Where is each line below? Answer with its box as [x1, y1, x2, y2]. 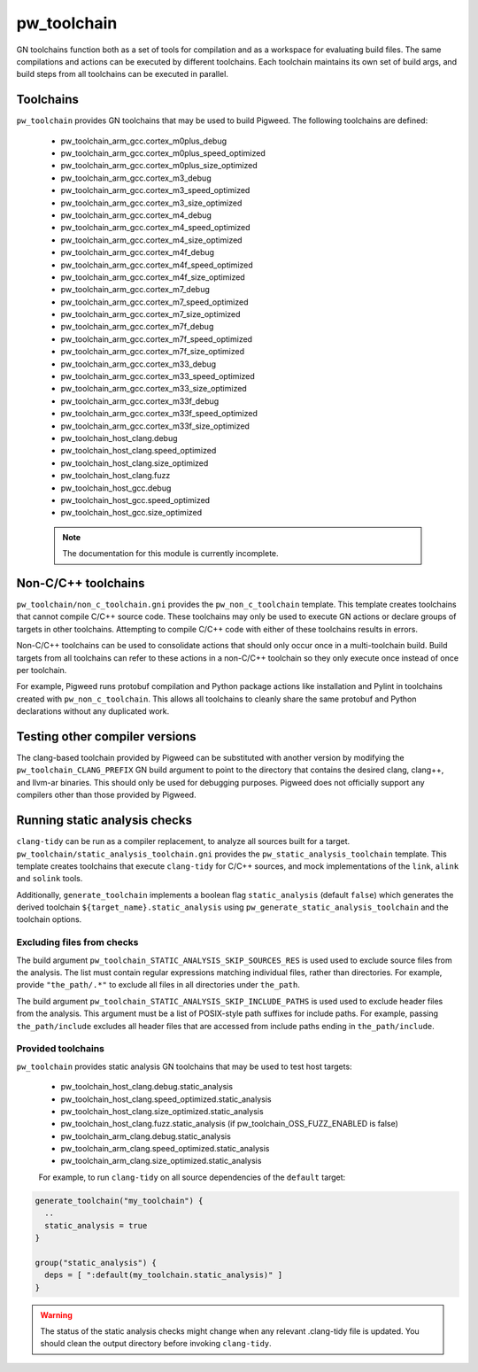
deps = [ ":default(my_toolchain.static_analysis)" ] [44, 1270, 283, 1280]
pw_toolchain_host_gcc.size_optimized [60, 508, 203, 518]
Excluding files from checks [16, 936, 139, 949]
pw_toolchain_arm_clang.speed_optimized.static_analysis [60, 1143, 270, 1154]
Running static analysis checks [16, 813, 192, 828]
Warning [40, 1309, 73, 1320]
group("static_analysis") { [35, 1258, 157, 1267]
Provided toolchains [16, 1043, 105, 1055]
